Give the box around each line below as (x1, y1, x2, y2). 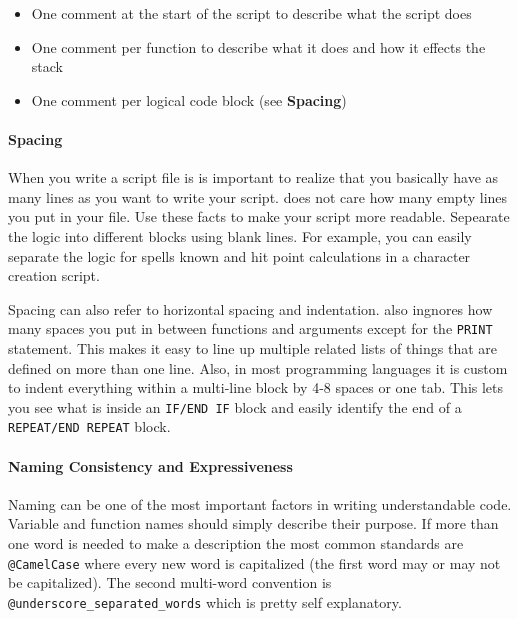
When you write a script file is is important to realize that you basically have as (8, 167, 499, 188)
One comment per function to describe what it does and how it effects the (31, 36, 486, 57)
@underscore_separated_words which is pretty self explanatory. (8, 591, 402, 612)
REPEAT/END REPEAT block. (8, 416, 171, 437)
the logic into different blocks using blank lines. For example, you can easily (8, 225, 472, 246)
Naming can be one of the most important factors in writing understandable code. (8, 493, 512, 514)
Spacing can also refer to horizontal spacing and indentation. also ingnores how (8, 298, 493, 319)
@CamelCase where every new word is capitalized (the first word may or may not (8, 552, 501, 573)
